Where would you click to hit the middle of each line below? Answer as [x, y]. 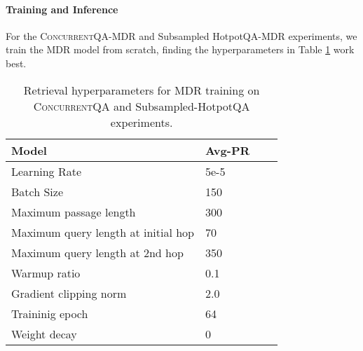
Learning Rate [47, 171]
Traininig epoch [50, 313]
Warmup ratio [46, 273]
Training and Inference [62, 9]
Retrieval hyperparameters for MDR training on [142, 90]
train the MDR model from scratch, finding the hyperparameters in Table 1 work [180, 49]
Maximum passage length [74, 212]
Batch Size [37, 191]
